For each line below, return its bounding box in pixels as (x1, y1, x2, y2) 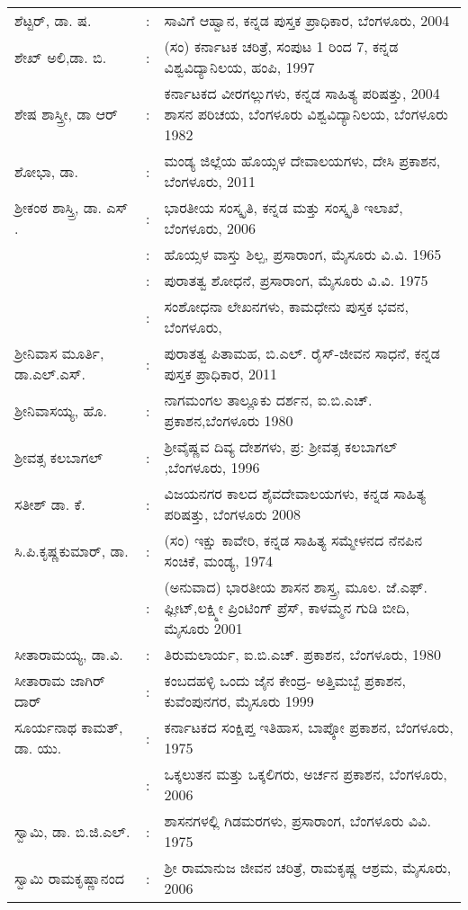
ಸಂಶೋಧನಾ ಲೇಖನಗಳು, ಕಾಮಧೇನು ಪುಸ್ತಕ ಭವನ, (164, 296, 409, 317)
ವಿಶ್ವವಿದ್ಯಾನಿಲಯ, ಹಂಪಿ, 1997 (164, 57, 315, 77)
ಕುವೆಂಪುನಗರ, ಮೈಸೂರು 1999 (164, 691, 314, 711)
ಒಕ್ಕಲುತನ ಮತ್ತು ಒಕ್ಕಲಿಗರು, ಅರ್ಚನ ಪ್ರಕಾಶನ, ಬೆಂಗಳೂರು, (164, 763, 447, 784)
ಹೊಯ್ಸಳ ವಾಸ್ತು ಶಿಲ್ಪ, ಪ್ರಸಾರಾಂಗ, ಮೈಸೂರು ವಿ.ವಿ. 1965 (164, 244, 442, 264)
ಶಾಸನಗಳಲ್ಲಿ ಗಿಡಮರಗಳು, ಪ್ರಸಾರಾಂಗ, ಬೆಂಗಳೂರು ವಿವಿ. (164, 810, 431, 831)
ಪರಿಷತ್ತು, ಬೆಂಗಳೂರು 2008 (164, 504, 301, 524)
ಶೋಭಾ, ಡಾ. (14, 160, 78, 182)
